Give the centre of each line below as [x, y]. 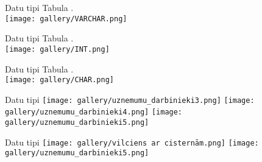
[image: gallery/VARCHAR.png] [66, 19]
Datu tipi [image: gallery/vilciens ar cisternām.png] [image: [132, 142]
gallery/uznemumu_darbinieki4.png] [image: [94, 112]
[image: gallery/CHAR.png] [59, 80]
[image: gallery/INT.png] [57, 49]
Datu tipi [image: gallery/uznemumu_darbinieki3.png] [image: [130, 99]
